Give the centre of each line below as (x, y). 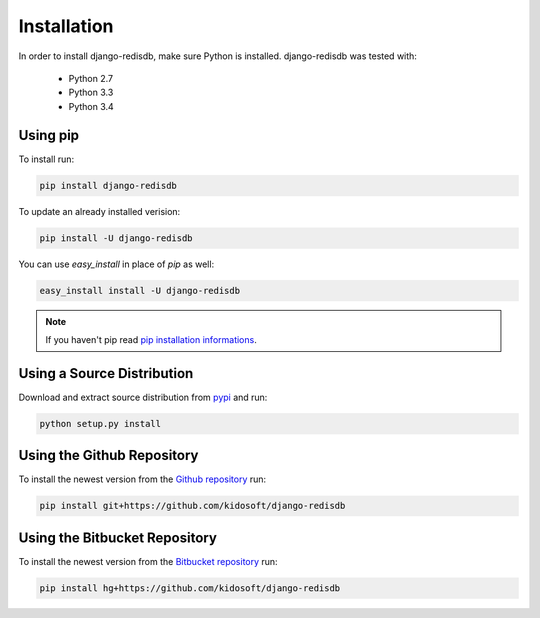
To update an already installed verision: (99, 211)
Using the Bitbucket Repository (117, 537)
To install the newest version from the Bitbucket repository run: (148, 561)
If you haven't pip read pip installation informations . (151, 339)
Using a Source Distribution (106, 373)
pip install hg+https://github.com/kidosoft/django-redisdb (190, 588)
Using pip (49, 135)
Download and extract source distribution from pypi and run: (143, 397)
